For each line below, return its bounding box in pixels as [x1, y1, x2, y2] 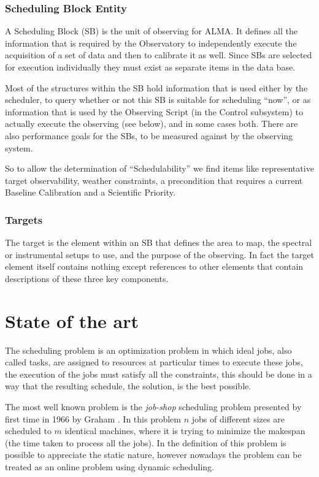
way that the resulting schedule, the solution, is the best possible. [5, 380, 252, 392]
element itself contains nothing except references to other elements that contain [5, 260, 304, 273]
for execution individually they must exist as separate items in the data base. [5, 61, 296, 73]
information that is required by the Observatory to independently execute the [5, 36, 297, 49]
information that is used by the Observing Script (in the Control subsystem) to [5, 105, 303, 118]
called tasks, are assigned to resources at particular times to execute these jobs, [5, 356, 303, 368]
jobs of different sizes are [191, 412, 285, 425]
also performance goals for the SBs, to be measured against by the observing [5, 129, 293, 142]
